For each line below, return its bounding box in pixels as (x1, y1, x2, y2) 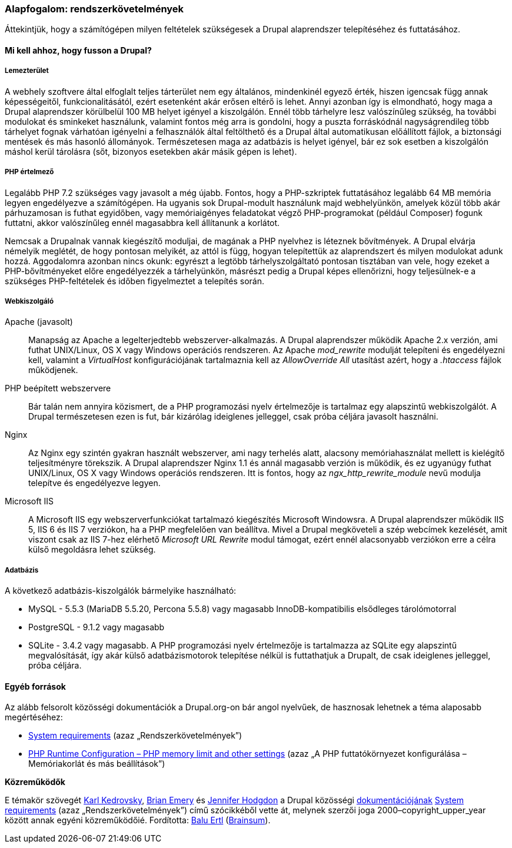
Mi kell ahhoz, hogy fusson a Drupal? (5, 45, 152, 55)
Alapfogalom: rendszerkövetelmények (5, 3, 184, 15)
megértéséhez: (5, 712, 63, 723)
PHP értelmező (5, 168, 54, 177)
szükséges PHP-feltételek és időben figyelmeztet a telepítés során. (5, 275, 264, 286)
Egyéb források (5, 681, 66, 691)
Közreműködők (5, 777, 65, 787)
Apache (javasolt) (5, 317, 73, 327)
